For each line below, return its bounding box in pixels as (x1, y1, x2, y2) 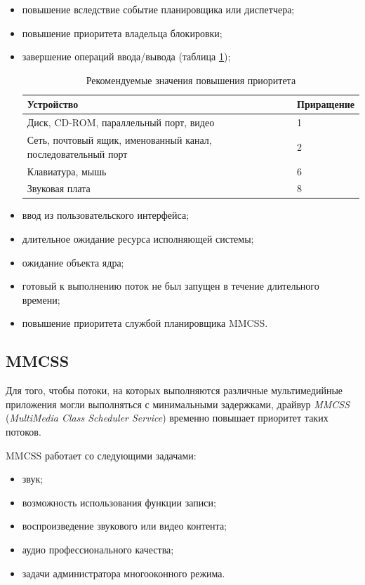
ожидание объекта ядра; (22, 255, 124, 269)
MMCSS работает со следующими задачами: (6, 448, 197, 462)
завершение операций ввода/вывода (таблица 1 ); (22, 49, 231, 64)
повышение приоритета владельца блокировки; (22, 25, 223, 40)
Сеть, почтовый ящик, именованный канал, (27, 133, 212, 147)
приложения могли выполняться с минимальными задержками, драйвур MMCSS (6, 396, 350, 411)
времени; (22, 292, 60, 307)
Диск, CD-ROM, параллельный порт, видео (27, 115, 215, 130)
